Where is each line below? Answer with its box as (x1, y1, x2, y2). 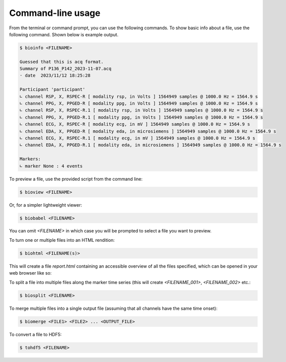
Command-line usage (9, 7, 101, 18)
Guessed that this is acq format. (19, 59, 104, 65)
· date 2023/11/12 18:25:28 (19, 72, 91, 78)
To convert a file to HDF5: (9, 331, 62, 337)
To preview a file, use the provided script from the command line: (9, 176, 143, 182)
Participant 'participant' (19, 87, 85, 92)
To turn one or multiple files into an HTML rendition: (9, 237, 115, 243)
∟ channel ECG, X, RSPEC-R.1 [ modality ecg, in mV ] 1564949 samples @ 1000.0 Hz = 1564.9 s (19, 136, 256, 141)
